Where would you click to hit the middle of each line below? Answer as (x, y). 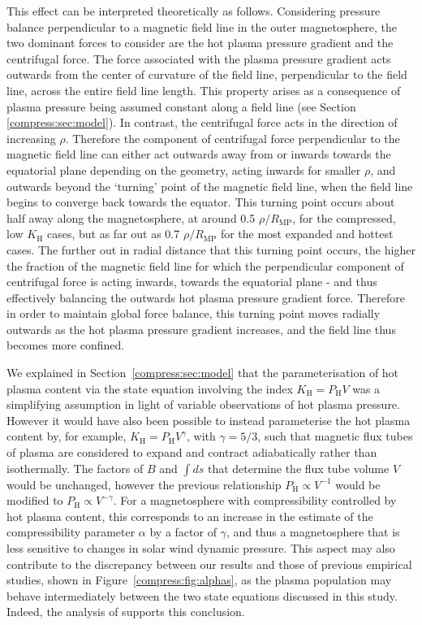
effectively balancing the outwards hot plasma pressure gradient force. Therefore (206, 297)
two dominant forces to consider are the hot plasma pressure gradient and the (200, 43)
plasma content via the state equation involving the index (150, 388)
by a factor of (183, 532)
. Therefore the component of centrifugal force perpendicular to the (233, 138)
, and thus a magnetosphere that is (313, 532)
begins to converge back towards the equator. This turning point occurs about (201, 202)
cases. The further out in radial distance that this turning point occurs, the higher (211, 249)
